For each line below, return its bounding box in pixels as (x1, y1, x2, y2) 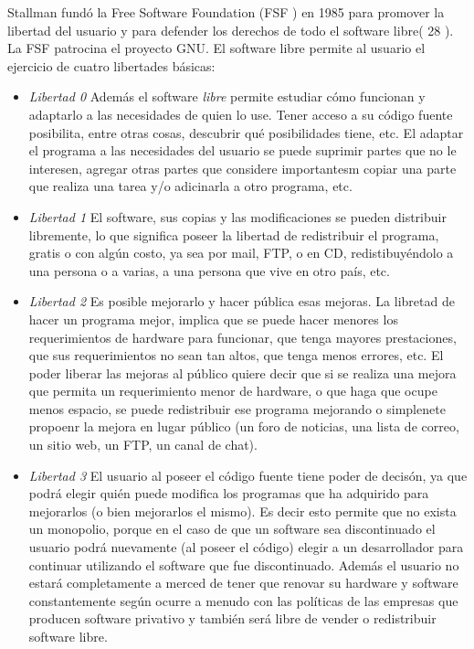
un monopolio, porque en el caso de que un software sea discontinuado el (28, 519, 436, 538)
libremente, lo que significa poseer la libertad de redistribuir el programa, (28, 225, 439, 244)
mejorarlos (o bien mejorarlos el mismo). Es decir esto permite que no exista (28, 501, 457, 520)
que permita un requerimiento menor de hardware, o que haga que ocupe (28, 381, 437, 400)
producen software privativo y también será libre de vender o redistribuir (28, 609, 437, 628)
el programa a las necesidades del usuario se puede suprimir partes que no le (28, 141, 457, 160)
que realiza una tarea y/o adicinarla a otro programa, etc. (28, 176, 353, 196)
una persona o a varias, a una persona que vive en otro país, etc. (28, 261, 390, 280)
